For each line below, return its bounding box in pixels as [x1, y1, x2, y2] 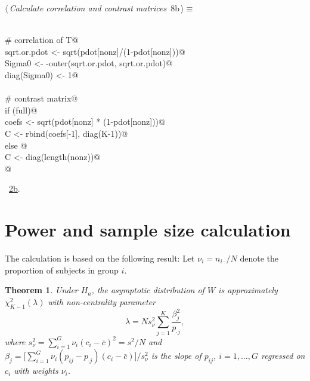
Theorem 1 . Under [5, 284, 78, 296]
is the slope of [151, 349, 201, 362]
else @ [5, 139, 27, 151]
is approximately [218, 284, 278, 296]
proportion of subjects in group [5, 263, 119, 276]
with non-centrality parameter [48, 295, 156, 308]
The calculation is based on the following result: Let [5, 252, 195, 265]
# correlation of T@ [5, 33, 79, 46]
